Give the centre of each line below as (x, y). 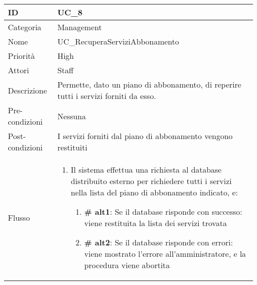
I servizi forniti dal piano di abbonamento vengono (145, 136)
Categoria (25, 27)
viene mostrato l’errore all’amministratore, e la (165, 254)
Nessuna (72, 116)
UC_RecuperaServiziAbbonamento (118, 41)
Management (80, 27)
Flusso (19, 217)
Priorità (21, 56)
